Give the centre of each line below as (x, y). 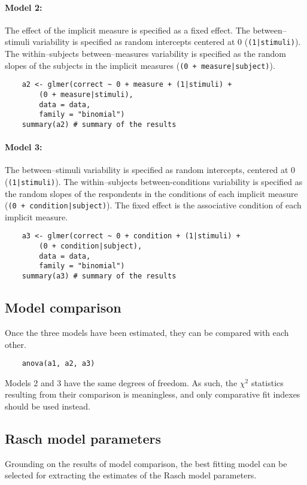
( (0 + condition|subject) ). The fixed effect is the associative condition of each (153, 205)
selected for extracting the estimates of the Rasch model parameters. (131, 475)
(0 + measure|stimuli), (86, 94)
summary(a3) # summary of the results (99, 276)
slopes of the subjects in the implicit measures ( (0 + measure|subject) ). (140, 65)
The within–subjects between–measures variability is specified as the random (146, 54)
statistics (267, 382)
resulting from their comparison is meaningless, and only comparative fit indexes (153, 394)
